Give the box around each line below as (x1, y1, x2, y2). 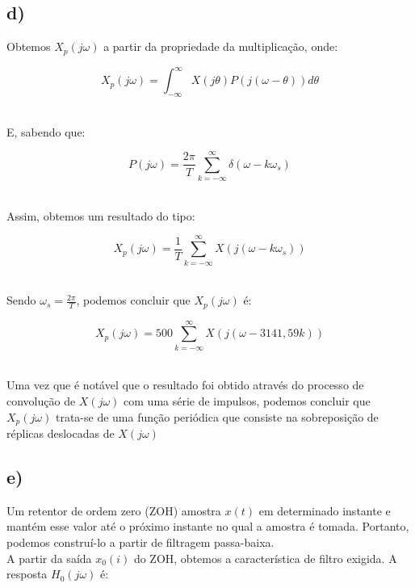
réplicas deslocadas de (6, 424, 115, 441)
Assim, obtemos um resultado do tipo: (6, 207, 195, 224)
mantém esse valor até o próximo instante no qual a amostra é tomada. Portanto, (6, 518, 409, 535)
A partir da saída (6, 549, 92, 566)
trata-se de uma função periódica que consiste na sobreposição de (55, 408, 379, 425)
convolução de (6, 392, 76, 409)
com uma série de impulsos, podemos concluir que (124, 392, 371, 409)
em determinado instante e (258, 502, 391, 519)
